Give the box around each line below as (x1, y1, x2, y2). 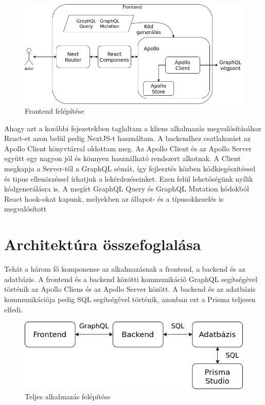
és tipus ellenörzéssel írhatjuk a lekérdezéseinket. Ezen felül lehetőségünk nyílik (4, 173, 253, 184)
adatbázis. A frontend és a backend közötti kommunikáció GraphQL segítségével (4, 273, 258, 284)
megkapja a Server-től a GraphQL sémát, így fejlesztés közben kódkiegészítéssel (4, 163, 256, 174)
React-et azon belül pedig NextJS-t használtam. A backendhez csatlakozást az (4, 133, 251, 144)
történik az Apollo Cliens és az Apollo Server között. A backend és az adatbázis (4, 284, 256, 294)
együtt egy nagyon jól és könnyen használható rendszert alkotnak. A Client (4, 153, 241, 164)
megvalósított (4, 203, 47, 214)
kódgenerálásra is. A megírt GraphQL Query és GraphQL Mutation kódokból (4, 183, 249, 194)
